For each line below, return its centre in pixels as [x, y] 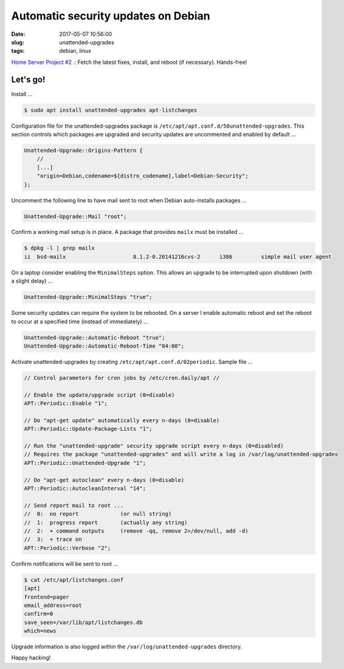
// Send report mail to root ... [74, 505]
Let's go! [28, 79]
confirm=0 [39, 614]
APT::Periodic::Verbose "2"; [67, 548]
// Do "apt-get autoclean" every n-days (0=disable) [104, 480]
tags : [18, 51]
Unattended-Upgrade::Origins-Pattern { [83, 150]
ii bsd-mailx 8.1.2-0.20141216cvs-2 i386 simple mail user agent [178, 256]
